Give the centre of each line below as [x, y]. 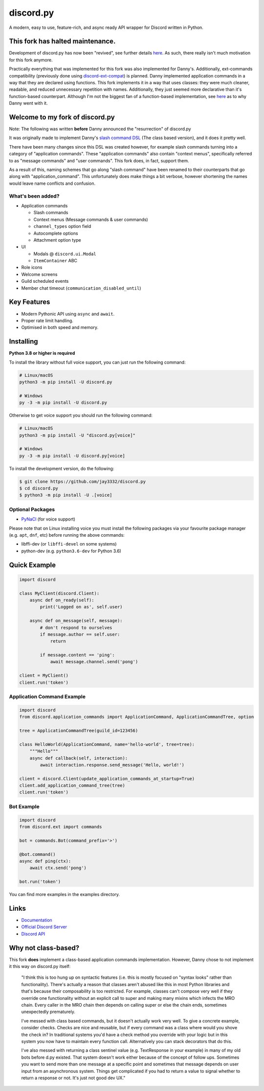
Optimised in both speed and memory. [60, 327]
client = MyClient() [44, 676]
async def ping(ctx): [45, 861]
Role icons [32, 268]
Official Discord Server [44, 927]
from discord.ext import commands [61, 827]
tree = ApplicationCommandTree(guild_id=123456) [79, 731]
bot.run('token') [40, 882]
